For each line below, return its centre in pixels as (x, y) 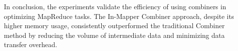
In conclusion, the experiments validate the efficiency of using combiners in (115, 6)
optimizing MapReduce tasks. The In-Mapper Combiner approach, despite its (119, 16)
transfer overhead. (31, 44)
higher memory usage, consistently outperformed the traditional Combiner (114, 25)
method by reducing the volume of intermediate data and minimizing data (114, 35)
